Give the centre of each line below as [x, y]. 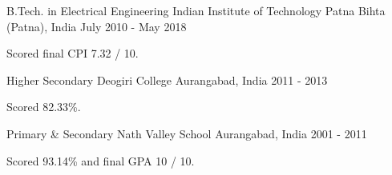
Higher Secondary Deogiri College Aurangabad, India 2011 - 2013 [167, 80]
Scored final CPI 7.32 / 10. [73, 53]
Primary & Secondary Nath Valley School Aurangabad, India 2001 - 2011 [187, 133]
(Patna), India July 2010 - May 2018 [97, 26]
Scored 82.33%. [44, 107]
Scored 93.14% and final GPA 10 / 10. [101, 160]
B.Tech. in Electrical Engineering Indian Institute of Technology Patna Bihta [196, 10]
